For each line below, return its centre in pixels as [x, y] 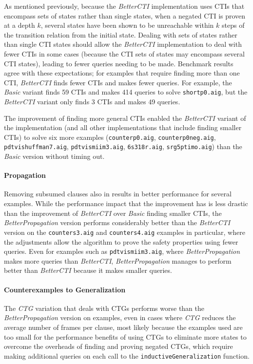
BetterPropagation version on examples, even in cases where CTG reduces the [120, 317]
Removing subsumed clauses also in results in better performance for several [118, 194]
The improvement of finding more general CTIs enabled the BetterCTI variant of [125, 118]
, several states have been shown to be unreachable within [127, 25]
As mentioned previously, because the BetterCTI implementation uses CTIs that [124, 6]
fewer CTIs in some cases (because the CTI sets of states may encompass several [124, 53]
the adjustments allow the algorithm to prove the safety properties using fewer [121, 241]
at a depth [19, 25]
